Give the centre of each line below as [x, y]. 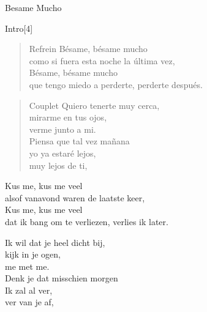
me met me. [27, 266]
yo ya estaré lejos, [62, 153]
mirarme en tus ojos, [68, 117]
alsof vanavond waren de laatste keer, [75, 197]
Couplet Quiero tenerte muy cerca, [94, 105]
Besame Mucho [33, 7]
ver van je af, [29, 302]
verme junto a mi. [62, 129]
